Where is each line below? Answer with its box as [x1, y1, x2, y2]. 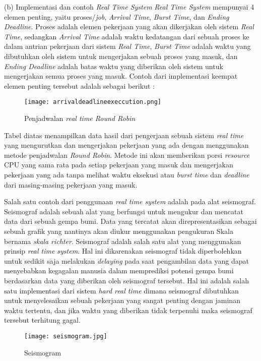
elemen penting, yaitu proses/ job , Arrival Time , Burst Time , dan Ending [4, 11, 229, 22]
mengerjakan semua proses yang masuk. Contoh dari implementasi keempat [4, 71, 238, 81]
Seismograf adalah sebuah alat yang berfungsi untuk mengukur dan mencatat [4, 206, 243, 216]
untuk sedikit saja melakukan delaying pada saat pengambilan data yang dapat [4, 255, 249, 266]
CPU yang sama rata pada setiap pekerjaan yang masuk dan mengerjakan [4, 159, 233, 170]
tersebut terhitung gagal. [4, 315, 81, 325]
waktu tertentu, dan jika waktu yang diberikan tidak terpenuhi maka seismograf [4, 305, 252, 315]
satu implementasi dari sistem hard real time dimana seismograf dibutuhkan [4, 285, 239, 295]
